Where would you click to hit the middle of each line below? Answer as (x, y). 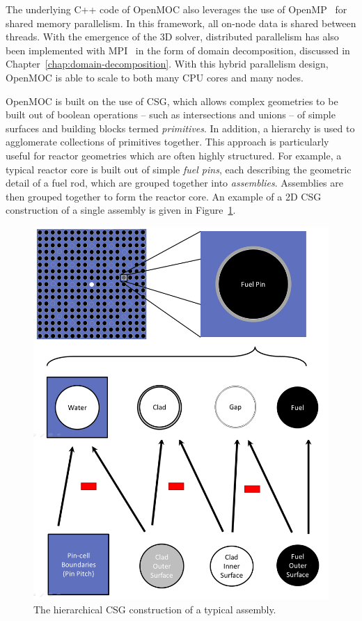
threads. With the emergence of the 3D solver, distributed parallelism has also (172, 37)
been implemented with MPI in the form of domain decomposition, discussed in (178, 50)
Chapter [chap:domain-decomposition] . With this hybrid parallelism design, (167, 64)
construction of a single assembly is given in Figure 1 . (121, 210)
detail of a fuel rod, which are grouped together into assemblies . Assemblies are (174, 183)
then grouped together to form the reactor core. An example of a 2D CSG (164, 196)
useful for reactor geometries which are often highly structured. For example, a (174, 155)
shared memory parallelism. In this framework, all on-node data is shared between (181, 23)
